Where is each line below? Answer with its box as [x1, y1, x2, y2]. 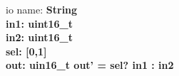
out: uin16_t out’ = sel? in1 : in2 [6, 58, 174, 72]
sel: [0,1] [6, 43, 47, 58]
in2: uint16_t [6, 30, 73, 45]
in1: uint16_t [6, 16, 73, 31]
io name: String [6, 2, 78, 16]
